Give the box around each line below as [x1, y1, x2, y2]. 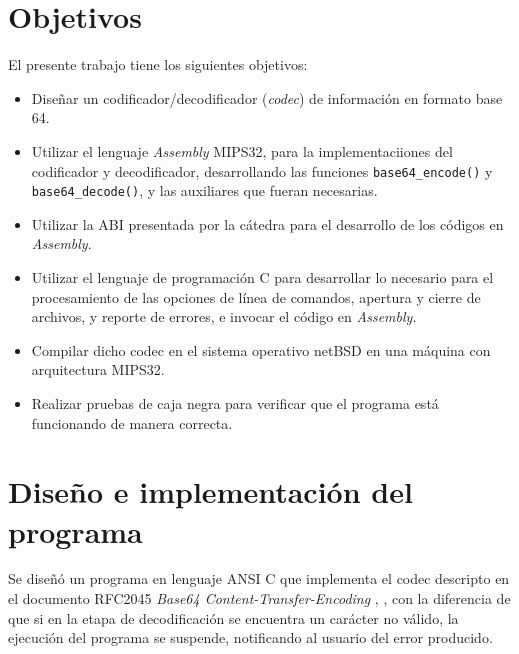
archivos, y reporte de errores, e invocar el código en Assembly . [31, 306, 417, 327]
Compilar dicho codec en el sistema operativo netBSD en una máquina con [31, 339, 491, 360]
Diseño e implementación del [8, 471, 413, 512]
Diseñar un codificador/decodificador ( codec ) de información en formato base [31, 87, 503, 108]
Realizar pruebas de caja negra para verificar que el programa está [31, 392, 439, 413]
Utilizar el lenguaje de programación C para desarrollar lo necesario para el [31, 267, 494, 287]
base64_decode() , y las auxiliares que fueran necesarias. [31, 180, 378, 201]
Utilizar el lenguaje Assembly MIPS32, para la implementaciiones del [31, 140, 453, 161]
